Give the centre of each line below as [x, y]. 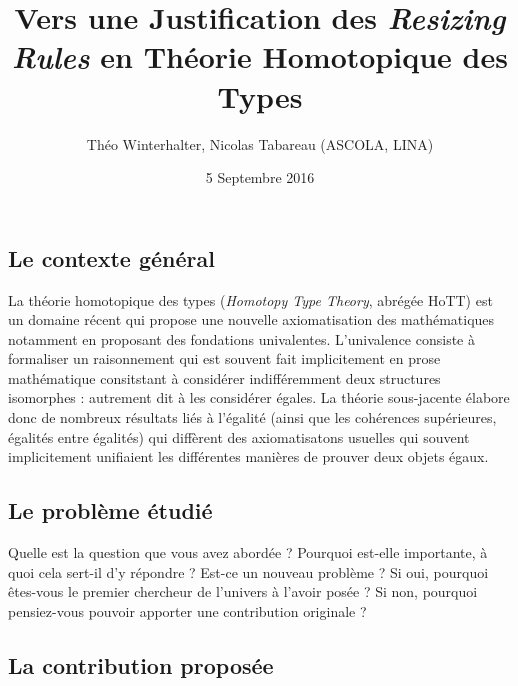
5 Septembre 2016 [260, 177]
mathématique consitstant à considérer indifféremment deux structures [224, 377]
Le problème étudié [110, 510]
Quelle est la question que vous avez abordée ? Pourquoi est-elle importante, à [248, 552]
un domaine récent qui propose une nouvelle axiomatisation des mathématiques [251, 319]
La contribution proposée [141, 664]
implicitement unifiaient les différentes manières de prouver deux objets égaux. [248, 456]
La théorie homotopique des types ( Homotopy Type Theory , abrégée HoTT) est [250, 299]
